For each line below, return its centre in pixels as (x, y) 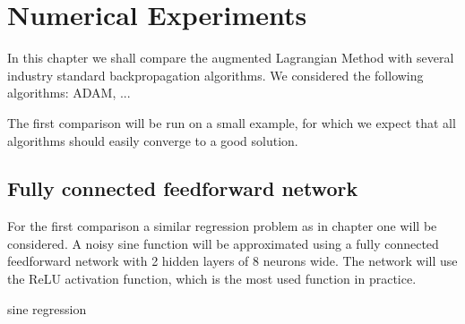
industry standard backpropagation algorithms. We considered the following (215, 75)
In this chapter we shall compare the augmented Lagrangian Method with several (231, 58)
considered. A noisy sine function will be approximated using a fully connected (223, 243)
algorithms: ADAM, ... (69, 93)
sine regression (47, 308)
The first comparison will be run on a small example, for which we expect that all (232, 122)
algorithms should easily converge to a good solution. (153, 140)
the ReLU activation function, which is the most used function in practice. (212, 279)
